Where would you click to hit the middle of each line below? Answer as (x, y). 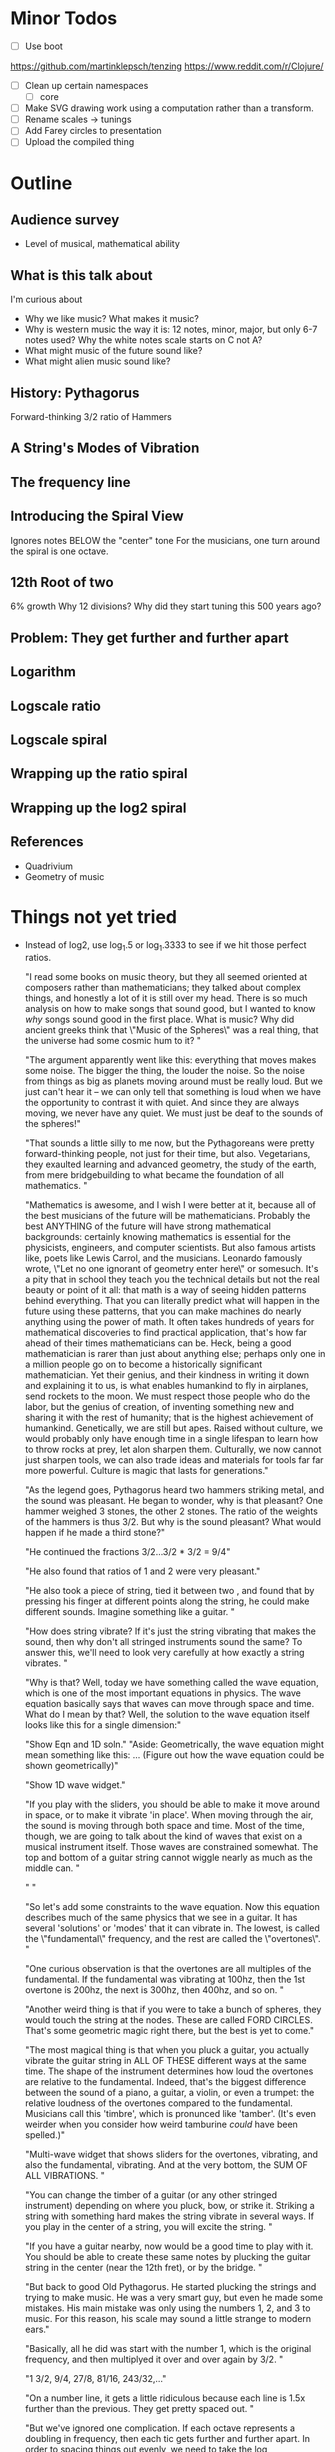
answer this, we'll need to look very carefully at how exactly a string (164, 1653)
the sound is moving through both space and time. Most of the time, (164, 1826)
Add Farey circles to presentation (93, 131)
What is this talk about (81, 275)
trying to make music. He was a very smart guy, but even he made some (173, 2298)
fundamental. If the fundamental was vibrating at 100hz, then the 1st (165, 1979)
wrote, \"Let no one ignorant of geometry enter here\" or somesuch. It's (171, 1269)
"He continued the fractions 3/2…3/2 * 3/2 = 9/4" (127, 1552)
